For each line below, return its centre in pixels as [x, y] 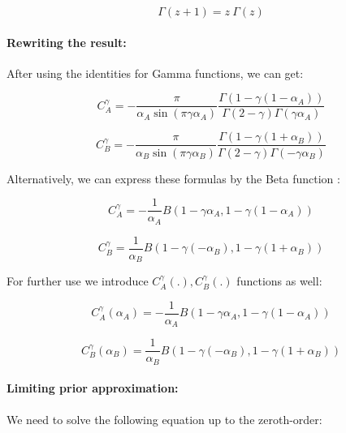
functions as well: [279, 281]
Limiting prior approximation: [93, 388]
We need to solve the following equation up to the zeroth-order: [164, 419]
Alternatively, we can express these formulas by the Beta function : [173, 178]
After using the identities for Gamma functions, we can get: [155, 73]
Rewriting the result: [67, 42]
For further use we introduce [78, 281]
